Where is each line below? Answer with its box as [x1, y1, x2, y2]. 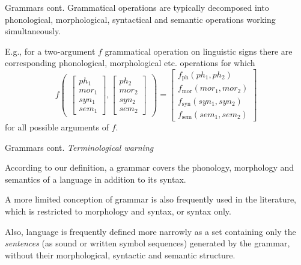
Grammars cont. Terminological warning [5, 141, 154, 153]
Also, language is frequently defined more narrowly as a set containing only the [5, 225, 296, 237]
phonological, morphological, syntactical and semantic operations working [5, 13, 276, 25]
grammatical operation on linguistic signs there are [105, 44, 293, 57]
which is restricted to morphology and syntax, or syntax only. [5, 204, 231, 217]
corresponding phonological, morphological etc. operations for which [5, 56, 255, 69]
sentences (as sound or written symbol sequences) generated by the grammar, [5, 237, 290, 249]
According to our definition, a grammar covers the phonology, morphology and [5, 161, 294, 174]
